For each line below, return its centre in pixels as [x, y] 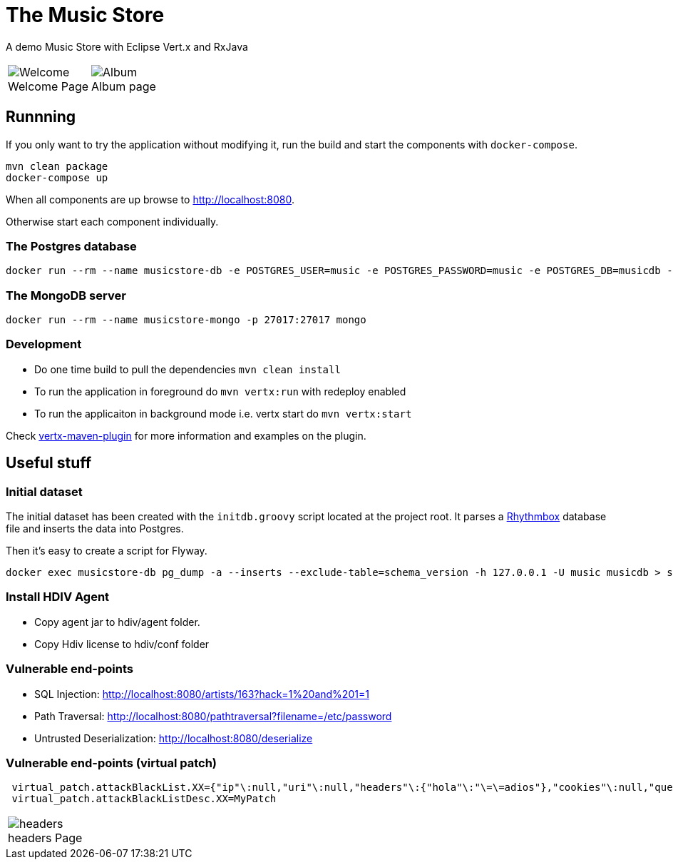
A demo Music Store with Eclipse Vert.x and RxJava [127, 46]
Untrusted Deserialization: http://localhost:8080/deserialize [174, 738]
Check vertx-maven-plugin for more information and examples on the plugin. [186, 435]
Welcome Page [48, 86]
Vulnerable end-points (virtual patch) [111, 763]
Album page [124, 86]
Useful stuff [49, 463]
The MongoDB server [66, 295]
